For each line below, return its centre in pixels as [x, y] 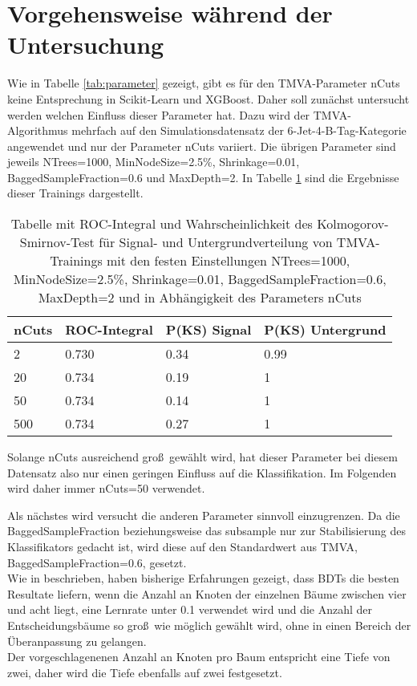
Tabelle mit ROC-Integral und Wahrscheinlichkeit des [162, 224]
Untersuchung [86, 45]
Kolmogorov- [353, 224]
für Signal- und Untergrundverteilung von [216, 242]
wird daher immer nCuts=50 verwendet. [106, 488]
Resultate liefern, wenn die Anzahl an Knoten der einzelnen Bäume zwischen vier [207, 593]
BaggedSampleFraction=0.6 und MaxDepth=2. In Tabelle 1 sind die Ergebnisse [203, 177]
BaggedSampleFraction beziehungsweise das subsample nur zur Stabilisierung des [206, 531]
